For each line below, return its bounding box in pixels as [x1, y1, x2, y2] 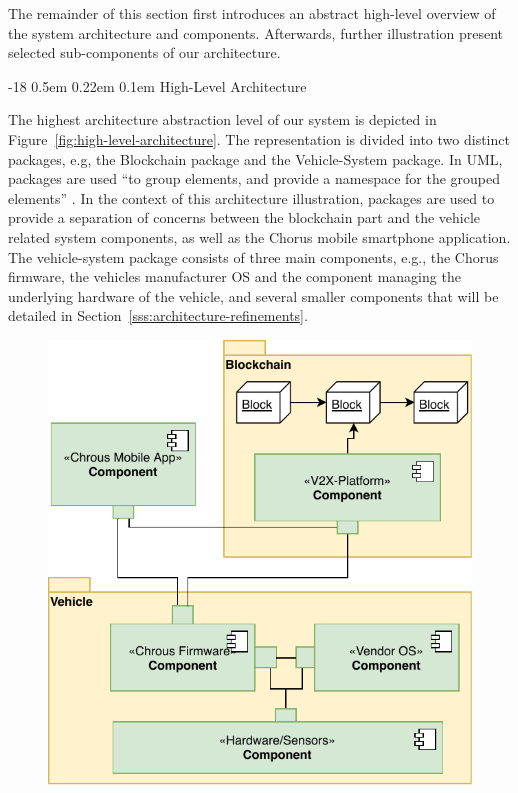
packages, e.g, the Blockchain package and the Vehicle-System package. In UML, [8, 148, 503, 169]
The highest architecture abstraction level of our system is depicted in [8, 109, 437, 130]
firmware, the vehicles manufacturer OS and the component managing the [8, 266, 461, 287]
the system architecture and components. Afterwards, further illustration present [8, 22, 504, 43]
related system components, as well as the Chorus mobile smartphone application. [8, 226, 511, 247]
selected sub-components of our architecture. [8, 42, 281, 63]
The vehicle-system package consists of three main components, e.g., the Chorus [8, 246, 499, 267]
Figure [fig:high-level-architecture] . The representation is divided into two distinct [8, 128, 510, 149]
